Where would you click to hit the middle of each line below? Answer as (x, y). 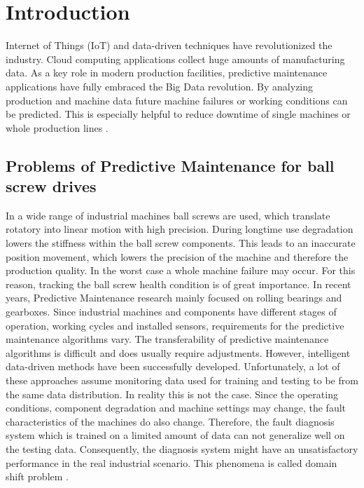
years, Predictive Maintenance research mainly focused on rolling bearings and (174, 298)
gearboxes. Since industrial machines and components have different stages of (171, 312)
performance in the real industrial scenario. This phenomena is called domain (171, 462)
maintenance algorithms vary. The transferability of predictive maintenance (167, 339)
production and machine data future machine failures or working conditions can (177, 100)
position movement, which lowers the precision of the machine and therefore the (177, 256)
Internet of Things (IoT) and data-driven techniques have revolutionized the (169, 45)
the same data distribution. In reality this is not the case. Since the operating (172, 394)
